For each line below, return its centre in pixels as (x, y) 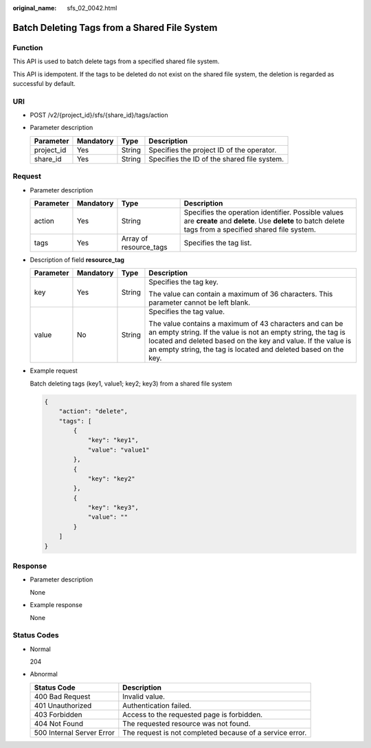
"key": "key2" (111, 478)
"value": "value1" (119, 450)
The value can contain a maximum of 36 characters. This (241, 294)
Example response (56, 605)
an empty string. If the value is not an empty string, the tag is (247, 332)
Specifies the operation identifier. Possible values (263, 212)
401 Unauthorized (63, 705)
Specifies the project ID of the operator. (213, 150)
